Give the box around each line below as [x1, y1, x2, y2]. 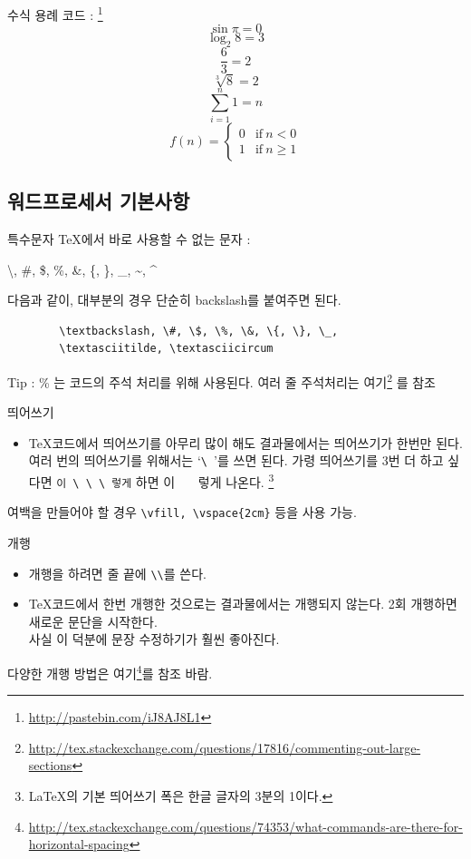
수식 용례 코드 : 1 [7, 3, 103, 24]
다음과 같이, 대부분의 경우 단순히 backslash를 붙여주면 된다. [7, 290, 341, 309]
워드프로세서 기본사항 [7, 187, 190, 215]
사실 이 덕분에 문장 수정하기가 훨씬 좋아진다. [28, 630, 280, 649]
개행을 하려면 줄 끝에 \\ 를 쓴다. [28, 563, 207, 582]
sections [28, 756, 72, 775]
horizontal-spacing [28, 835, 130, 854]
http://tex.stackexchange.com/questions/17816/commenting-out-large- [28, 737, 421, 757]
